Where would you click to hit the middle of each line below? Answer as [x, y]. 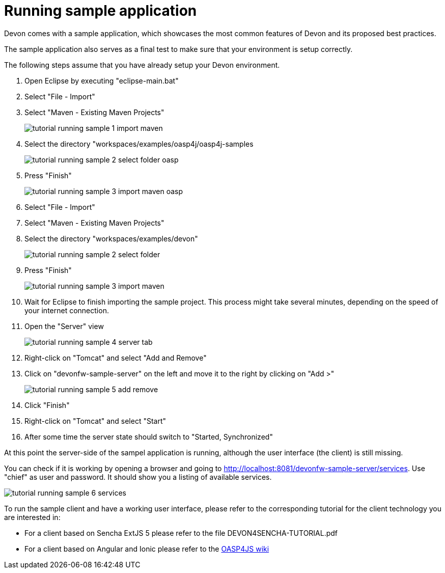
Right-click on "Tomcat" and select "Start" [95, 421]
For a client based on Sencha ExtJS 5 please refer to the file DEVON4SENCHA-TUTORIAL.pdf [181, 533]
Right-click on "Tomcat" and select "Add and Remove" [116, 358]
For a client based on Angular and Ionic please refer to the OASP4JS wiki [147, 549]
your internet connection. [67, 310]
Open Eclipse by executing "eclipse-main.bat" [102, 80]
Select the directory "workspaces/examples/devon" [111, 238]
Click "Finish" [47, 405]
